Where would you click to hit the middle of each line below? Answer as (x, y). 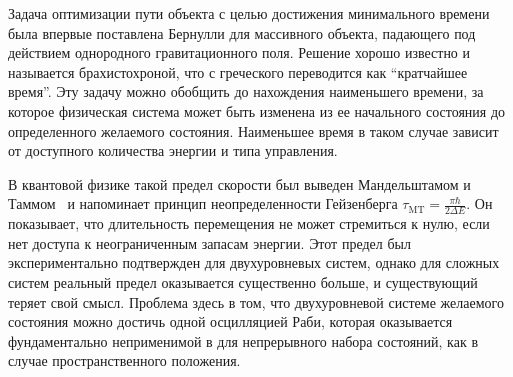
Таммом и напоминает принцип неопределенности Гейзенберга (203, 203)
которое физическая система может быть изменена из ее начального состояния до (257, 110)
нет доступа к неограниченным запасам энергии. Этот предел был (209, 242)
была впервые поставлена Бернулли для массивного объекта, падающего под (242, 32)
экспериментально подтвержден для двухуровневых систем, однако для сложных (254, 262)
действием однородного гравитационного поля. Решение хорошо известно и (239, 52)
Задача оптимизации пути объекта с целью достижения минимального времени (249, 13)
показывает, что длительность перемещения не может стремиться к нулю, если (249, 223)
